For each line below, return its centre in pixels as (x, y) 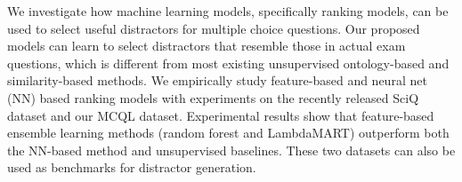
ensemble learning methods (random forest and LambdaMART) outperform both (228, 133)
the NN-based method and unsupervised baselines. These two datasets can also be (231, 150)
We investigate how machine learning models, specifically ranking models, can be (228, 11)
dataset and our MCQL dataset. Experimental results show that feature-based (221, 115)
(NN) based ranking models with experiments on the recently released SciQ (213, 97)
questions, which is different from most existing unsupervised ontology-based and (228, 63)
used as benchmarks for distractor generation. (132, 167)
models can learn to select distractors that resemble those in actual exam (207, 46)
